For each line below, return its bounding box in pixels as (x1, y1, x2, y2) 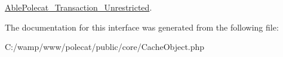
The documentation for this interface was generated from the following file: (5, 21, 279, 33)
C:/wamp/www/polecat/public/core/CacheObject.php (5, 41, 205, 53)
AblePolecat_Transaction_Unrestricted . (5, 1, 152, 13)
